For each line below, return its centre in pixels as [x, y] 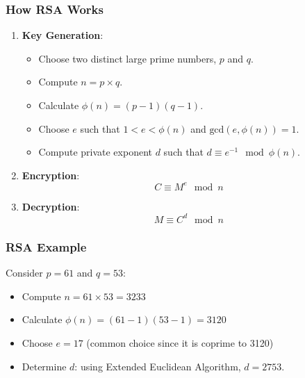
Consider [24, 273]
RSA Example [46, 246]
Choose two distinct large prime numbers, [127, 58]
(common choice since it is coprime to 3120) [180, 342]
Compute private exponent [95, 152]
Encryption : [51, 175]
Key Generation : [63, 35]
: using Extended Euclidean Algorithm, [158, 366]
